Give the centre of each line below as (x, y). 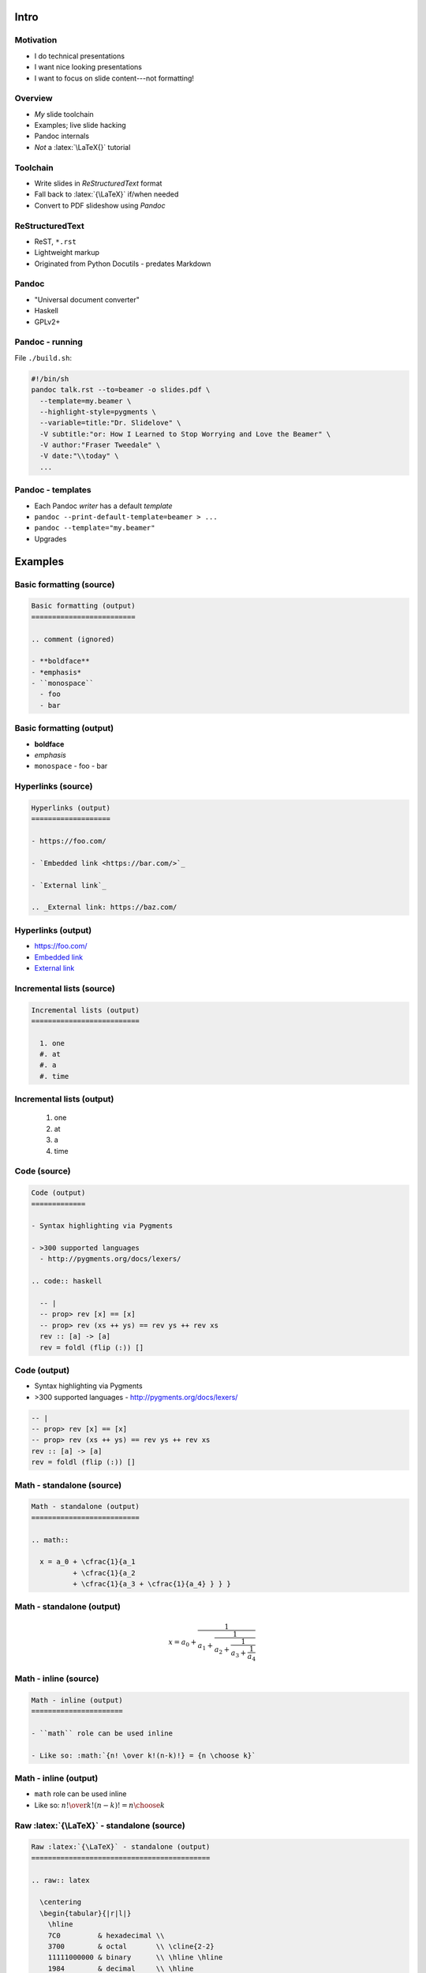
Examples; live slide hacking (80, 125)
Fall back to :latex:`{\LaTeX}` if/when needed (106, 194)
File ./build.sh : (43, 358)
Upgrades (50, 539)
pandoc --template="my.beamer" (95, 528)
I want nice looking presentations (88, 67)
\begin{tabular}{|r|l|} (86, 1913)
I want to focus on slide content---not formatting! (114, 78)
